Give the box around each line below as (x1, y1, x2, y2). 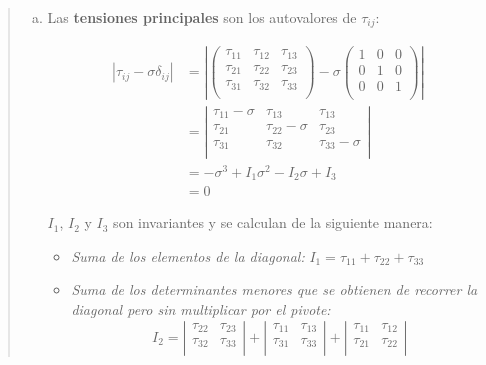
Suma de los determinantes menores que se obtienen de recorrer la (71, 279, 478, 300)
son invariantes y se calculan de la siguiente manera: (113, 212, 433, 233)
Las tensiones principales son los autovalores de (47, 7, 357, 27)
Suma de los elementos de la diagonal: (71, 245, 305, 266)
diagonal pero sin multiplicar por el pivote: (71, 298, 331, 319)
